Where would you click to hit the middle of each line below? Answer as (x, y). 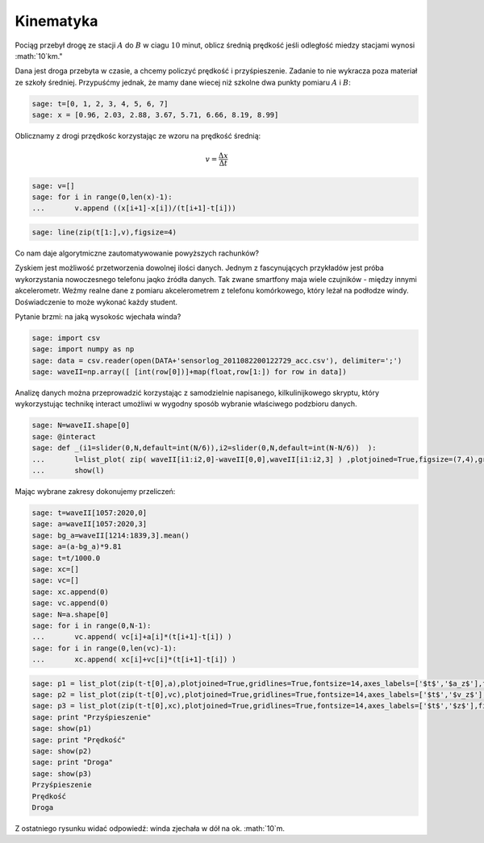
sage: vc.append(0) (70, 603)
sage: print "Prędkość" (79, 740)
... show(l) (68, 471)
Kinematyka (56, 21)
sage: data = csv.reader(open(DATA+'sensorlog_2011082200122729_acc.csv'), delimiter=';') (217, 360)
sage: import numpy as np (83, 349)
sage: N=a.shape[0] (70, 614)
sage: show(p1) (62, 729)
